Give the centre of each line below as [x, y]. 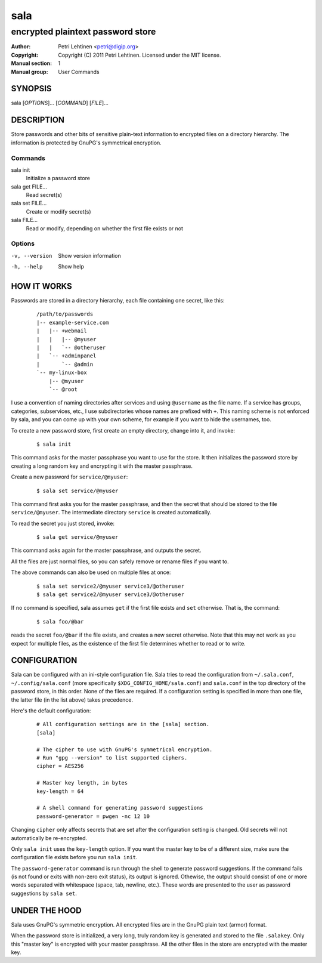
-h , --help [27, 267]
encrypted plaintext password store [83, 32]
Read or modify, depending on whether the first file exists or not [104, 228]
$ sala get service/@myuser [78, 537]
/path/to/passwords [65, 314]
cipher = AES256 [60, 766]
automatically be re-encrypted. [49, 838]
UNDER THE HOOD [46, 910]
